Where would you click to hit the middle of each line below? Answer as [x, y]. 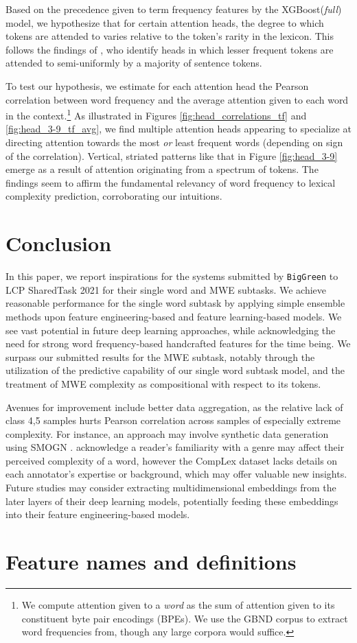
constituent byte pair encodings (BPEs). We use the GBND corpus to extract [185, 618]
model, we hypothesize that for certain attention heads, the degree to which [165, 22]
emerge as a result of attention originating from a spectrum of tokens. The [162, 169]
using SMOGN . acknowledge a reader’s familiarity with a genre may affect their [175, 447]
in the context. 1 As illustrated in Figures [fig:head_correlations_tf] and [156, 114]
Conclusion [59, 243]
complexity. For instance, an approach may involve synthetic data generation [167, 433]
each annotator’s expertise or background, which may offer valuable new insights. [176, 474]
